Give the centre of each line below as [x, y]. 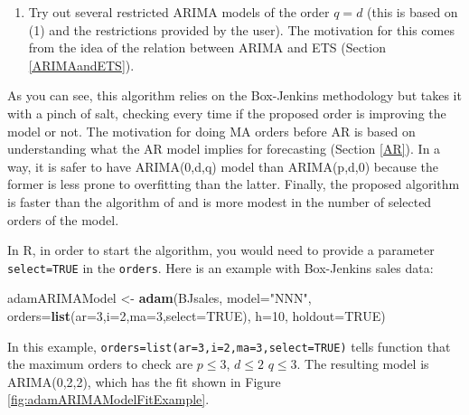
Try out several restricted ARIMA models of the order [179, 12]
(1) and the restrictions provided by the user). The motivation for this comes [241, 29]
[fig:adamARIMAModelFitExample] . [108, 399]
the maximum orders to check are [100, 364]
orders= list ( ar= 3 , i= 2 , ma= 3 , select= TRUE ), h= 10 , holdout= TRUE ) [197, 315]
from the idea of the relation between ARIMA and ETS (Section [207, 47]
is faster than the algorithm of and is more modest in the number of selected [220, 201]
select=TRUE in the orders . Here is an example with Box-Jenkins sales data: [220, 267]
